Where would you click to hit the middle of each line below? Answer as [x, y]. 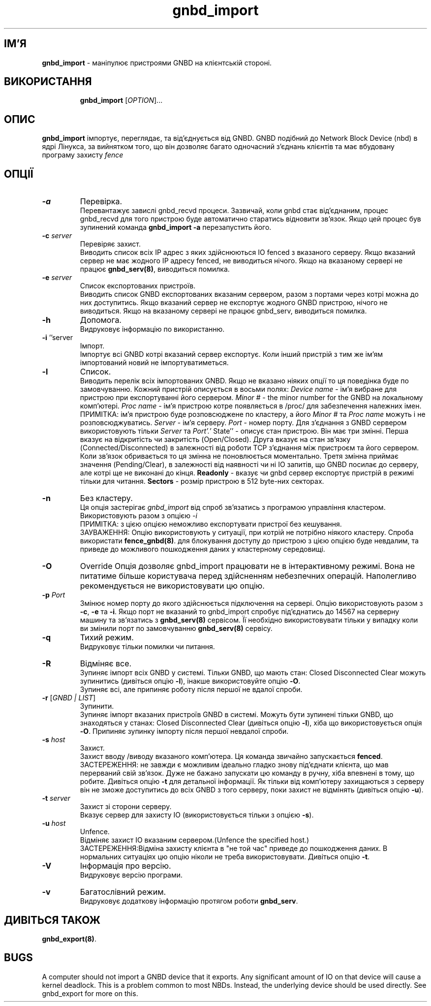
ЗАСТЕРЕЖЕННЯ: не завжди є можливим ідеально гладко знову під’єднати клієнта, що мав [234, 765]
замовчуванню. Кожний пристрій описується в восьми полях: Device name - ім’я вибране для [238, 389]
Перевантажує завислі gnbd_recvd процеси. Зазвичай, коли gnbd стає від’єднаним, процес [234, 211]
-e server [57, 278]
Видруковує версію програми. [131, 875]
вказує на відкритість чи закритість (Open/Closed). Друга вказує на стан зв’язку [215, 440]
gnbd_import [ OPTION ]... [121, 100]
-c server [57, 236]
